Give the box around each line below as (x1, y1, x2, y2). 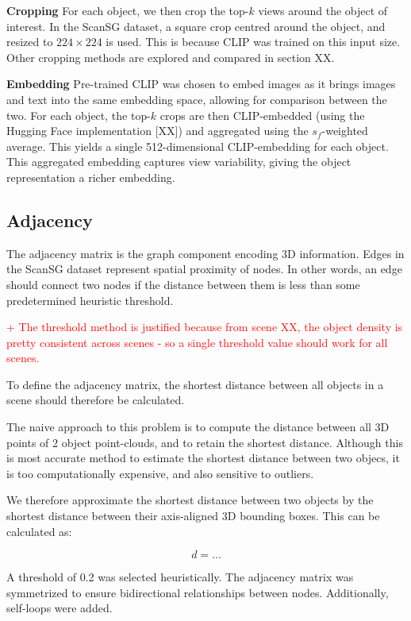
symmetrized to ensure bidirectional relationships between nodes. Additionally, (6, 584, 389, 600)
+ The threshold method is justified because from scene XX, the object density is (6, 318, 403, 335)
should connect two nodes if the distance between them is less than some (6, 276, 360, 292)
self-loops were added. (6, 600, 113, 616)
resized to (6, 33, 53, 50)
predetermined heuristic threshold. (6, 291, 174, 308)
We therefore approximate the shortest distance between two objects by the (6, 492, 374, 508)
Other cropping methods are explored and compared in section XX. (6, 48, 335, 65)
